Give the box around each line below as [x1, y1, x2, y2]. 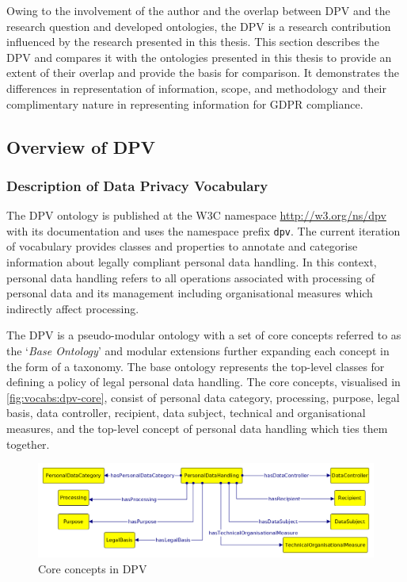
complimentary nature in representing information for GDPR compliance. [6, 95, 363, 112]
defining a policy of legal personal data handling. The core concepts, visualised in [6, 373, 401, 390]
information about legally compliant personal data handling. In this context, [6, 254, 377, 270]
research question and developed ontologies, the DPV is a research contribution [6, 17, 391, 34]
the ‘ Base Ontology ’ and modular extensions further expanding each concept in [6, 342, 390, 358]
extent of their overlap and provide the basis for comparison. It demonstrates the [6, 64, 400, 81]
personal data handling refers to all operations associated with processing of [6, 269, 375, 285]
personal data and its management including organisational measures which [6, 285, 373, 301]
